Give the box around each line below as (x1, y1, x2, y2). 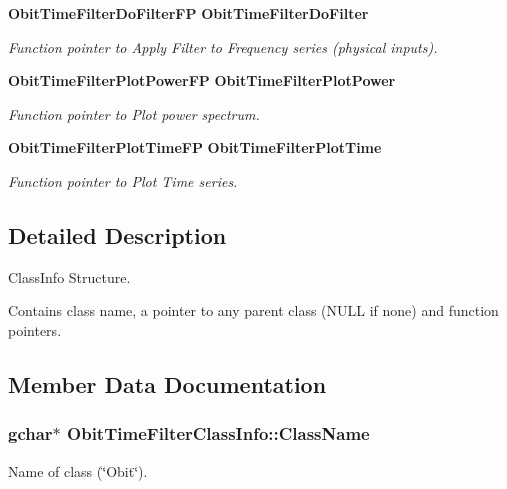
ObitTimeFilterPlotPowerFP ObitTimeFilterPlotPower (8, 70, 396, 91)
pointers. (8, 319, 62, 340)
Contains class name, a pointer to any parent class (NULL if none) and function (8, 300, 499, 321)
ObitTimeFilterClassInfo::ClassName (67, 421, 370, 446)
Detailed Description (8, 219, 227, 250)
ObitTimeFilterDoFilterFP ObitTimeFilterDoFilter (8, 3, 369, 23)
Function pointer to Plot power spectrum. (8, 103, 260, 124)
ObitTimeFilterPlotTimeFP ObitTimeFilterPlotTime (8, 137, 382, 158)
